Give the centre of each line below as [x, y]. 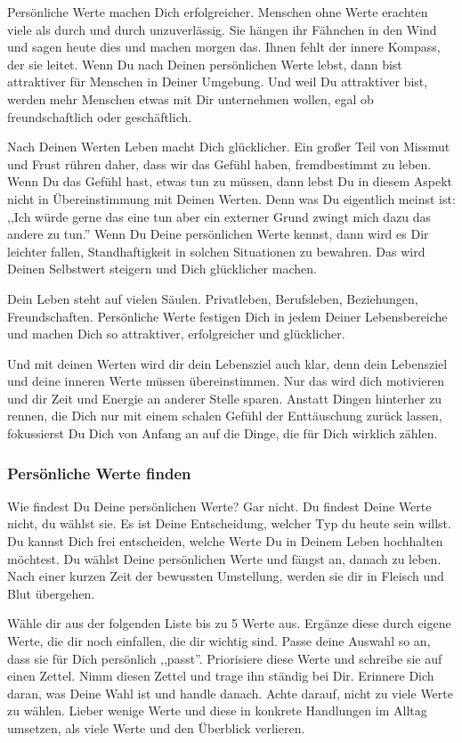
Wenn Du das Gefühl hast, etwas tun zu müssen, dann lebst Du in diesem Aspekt [230, 181]
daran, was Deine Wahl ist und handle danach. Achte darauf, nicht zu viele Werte [230, 693]
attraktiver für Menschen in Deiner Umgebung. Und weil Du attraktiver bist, [218, 82]
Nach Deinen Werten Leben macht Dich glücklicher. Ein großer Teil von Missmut [229, 147]
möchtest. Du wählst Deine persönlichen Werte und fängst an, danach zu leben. [224, 558]
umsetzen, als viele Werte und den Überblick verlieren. [156, 728]
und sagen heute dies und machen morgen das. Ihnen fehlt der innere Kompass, [224, 47]
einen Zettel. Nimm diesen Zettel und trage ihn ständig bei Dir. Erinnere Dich [221, 676]
